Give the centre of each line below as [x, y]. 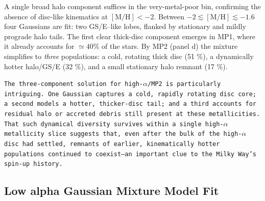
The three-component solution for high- [74, 84]
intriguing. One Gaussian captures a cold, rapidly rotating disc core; [130, 94]
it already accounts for [39, 46]
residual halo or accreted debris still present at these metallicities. [132, 114]
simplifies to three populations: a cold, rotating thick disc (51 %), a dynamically [129, 56]
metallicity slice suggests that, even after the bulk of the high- [123, 134]
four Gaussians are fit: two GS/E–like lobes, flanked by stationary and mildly [125, 26]
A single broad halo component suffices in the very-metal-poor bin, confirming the [132, 6]
